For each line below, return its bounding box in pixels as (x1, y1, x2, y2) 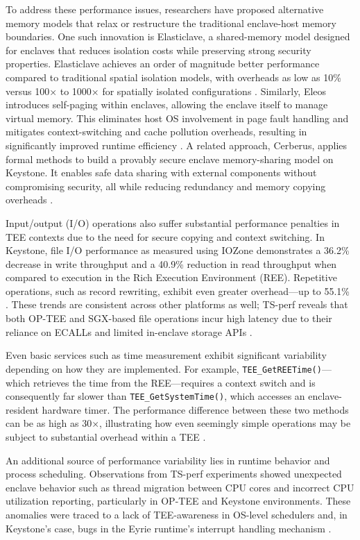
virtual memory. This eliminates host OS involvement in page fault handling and (6, 110, 349, 125)
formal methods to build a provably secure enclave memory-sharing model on (6, 151, 334, 166)
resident (6, 402, 39, 416)
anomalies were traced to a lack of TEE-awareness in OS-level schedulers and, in (6, 507, 348, 521)
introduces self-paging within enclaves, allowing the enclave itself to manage (6, 97, 328, 112)
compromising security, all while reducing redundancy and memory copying (6, 178, 326, 193)
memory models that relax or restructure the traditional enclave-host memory (6, 15, 336, 30)
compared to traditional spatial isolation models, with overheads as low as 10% (6, 69, 341, 84)
